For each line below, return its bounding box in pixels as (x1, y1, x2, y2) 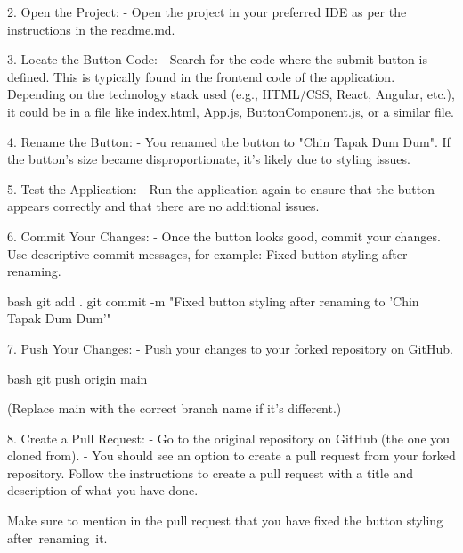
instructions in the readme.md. (7, 20, 175, 38)
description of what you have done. (7, 481, 199, 500)
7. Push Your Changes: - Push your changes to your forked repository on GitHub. (7, 338, 453, 357)
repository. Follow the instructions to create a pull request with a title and (7, 463, 414, 482)
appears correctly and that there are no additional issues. (7, 197, 320, 216)
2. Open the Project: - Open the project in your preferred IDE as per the (7, 3, 407, 20)
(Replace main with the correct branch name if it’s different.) (7, 399, 342, 418)
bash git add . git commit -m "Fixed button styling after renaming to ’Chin (7, 291, 419, 310)
